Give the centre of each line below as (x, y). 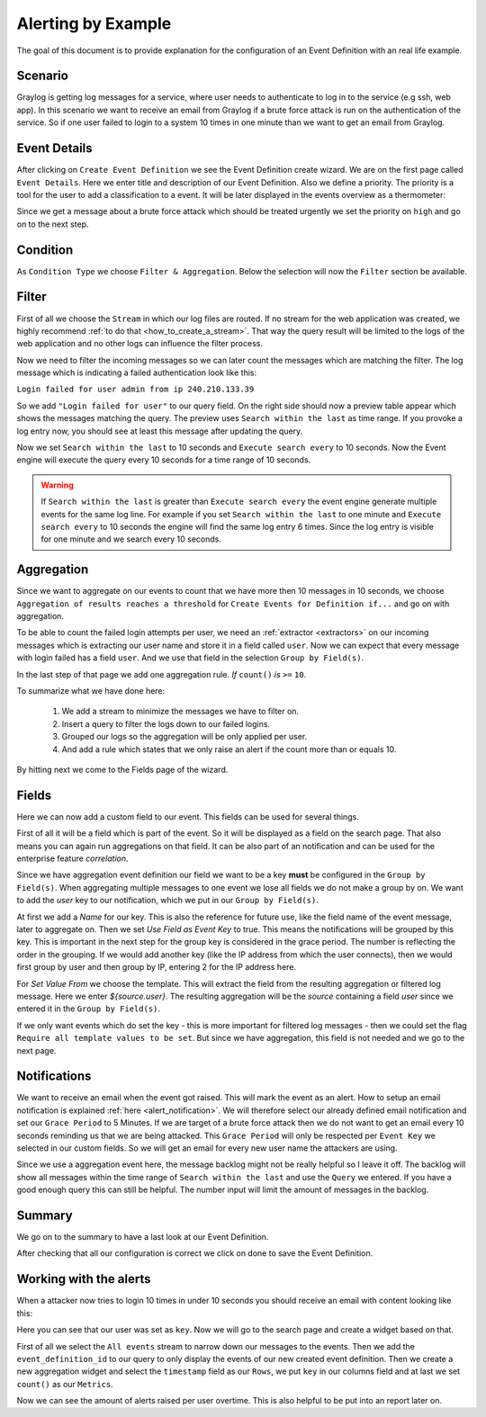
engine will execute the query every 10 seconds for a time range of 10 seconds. (164, 460)
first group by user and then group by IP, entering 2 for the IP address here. (157, 967)
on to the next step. (53, 224)
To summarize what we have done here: (91, 691)
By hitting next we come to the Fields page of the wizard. (122, 769)
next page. (36, 1050)
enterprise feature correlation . (73, 858)
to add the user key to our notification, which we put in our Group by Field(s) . (168, 901)
